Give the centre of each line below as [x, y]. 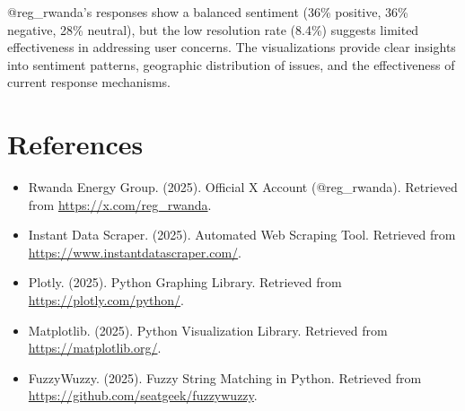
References [75, 144]
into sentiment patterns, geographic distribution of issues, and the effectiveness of [231, 64]
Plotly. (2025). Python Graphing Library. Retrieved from [185, 282]
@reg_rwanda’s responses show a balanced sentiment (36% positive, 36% [208, 12]
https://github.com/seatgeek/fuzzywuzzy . [143, 395]
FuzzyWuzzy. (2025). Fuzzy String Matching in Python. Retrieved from [225, 377]
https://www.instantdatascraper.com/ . [135, 252]
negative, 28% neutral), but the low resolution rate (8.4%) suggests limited [213, 29]
